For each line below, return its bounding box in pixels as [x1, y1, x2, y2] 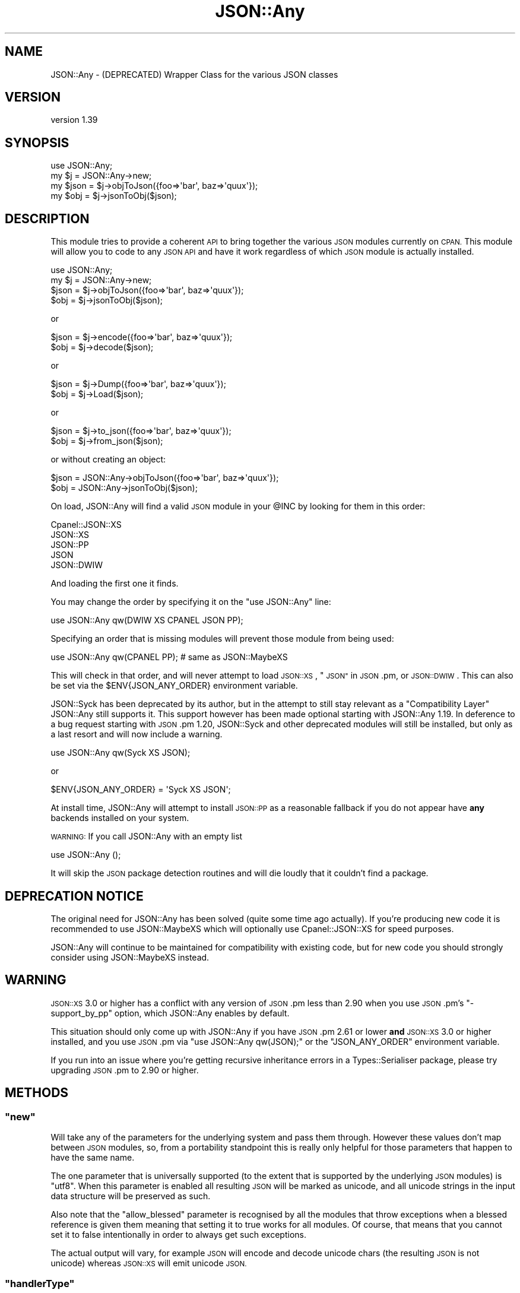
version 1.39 [50, 115, 98, 125]
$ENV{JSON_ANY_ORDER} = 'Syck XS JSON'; [50, 784, 231, 795]
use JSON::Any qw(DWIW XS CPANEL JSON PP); [50, 615, 243, 626]
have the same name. [50, 1152, 135, 1163]
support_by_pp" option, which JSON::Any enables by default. [50, 1007, 290, 1018]
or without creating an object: [50, 454, 166, 465]
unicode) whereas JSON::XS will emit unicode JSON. [50, 1258, 247, 1269]
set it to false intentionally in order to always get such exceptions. [50, 1229, 306, 1240]
